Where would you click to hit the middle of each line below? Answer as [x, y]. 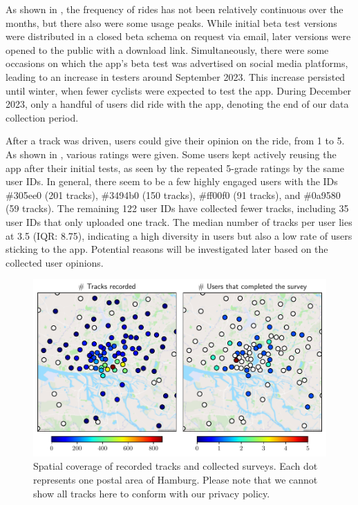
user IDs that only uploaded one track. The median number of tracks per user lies [179, 221]
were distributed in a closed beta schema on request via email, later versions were [178, 36]
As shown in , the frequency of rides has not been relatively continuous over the [175, 9]
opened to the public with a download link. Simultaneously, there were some [167, 49]
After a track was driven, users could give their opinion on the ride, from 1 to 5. [175, 141]
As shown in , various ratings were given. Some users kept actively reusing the [171, 154]
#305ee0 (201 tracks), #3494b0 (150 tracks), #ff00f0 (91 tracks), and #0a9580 [173, 194]
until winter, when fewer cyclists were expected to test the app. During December [179, 90]
